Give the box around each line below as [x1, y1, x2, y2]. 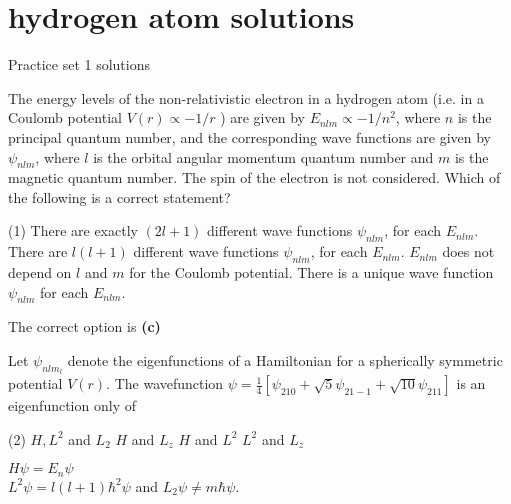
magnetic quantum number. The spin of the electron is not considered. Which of [8, 167, 501, 188]
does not [442, 241, 495, 262]
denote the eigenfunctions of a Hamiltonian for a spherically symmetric [67, 350, 503, 371]
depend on [8, 262, 72, 283]
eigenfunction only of [8, 395, 136, 416]
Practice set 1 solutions [8, 54, 151, 75]
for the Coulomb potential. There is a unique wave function [129, 262, 494, 283]
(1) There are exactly [8, 220, 138, 241]
